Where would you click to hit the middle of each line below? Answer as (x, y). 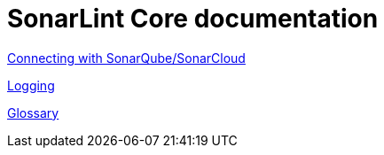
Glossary (33, 112)
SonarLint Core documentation (193, 19)
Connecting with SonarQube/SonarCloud (126, 58)
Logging (31, 85)
